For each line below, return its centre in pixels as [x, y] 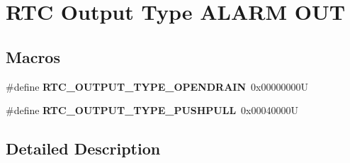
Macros [33, 56]
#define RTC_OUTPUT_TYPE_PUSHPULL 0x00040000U [152, 110]
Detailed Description [83, 148]
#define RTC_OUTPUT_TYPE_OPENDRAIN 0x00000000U [157, 86]
